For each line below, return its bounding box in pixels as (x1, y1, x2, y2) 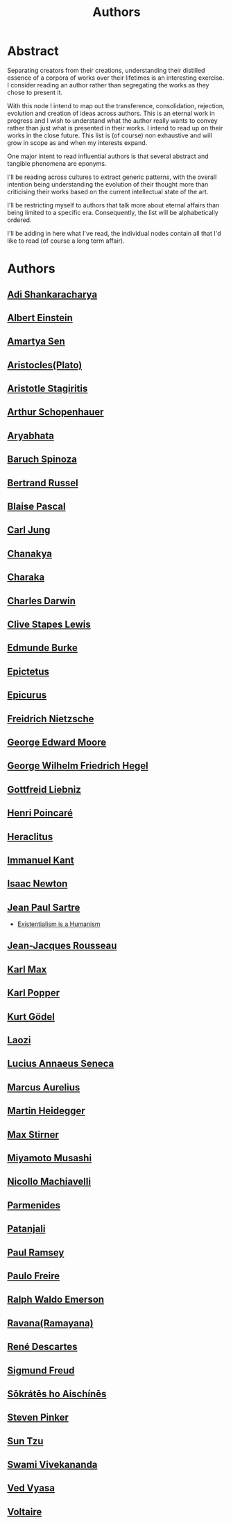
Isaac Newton (7, 878, 68, 890)
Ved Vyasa (7, 1482, 55, 1494)
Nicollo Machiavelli (7, 1176, 92, 1188)
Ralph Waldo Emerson (7, 1294, 105, 1305)
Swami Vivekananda (7, 1459, 98, 1471)
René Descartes (7, 1341, 78, 1353)
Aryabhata (7, 429, 54, 441)
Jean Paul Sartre (7, 901, 80, 913)
